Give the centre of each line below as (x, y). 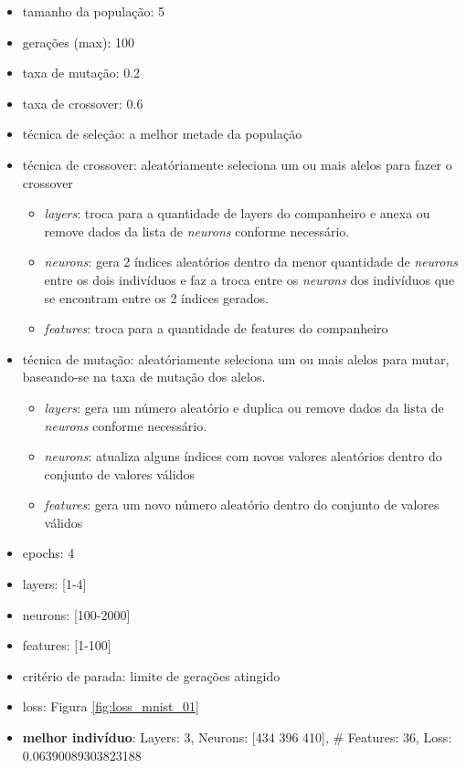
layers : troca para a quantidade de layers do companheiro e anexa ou (237, 213)
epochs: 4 (48, 553)
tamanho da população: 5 (93, 11)
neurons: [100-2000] (76, 614)
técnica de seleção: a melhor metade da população (162, 134)
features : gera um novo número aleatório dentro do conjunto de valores (242, 505)
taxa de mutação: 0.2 (81, 73)
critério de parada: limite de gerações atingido (151, 675)
